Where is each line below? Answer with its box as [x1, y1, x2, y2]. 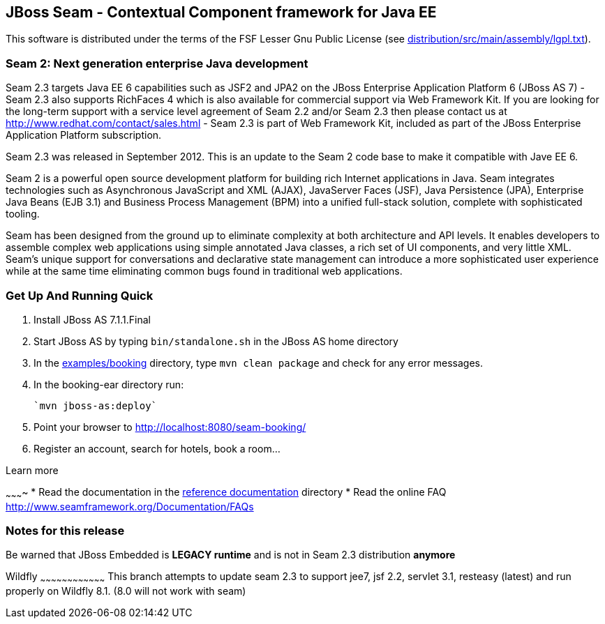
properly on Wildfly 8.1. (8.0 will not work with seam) [6, 585, 246, 598]
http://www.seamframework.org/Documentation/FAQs [6, 500, 254, 512]
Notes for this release [6, 524, 125, 538]
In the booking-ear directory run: [33, 378, 184, 390]
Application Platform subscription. [6, 129, 162, 142]
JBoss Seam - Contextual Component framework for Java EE [6, 3, 437, 21]
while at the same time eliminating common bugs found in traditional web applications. [6, 265, 403, 277]
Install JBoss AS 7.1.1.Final [33, 313, 151, 326]
